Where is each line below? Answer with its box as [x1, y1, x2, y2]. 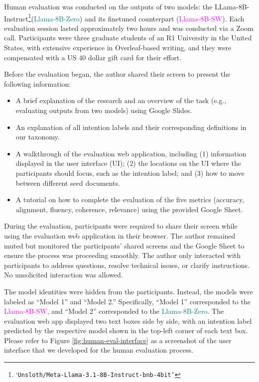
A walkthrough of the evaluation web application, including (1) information [15, 148, 247, 158]
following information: [4, 78, 71, 89]
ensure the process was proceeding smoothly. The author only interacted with [4, 250, 241, 260]
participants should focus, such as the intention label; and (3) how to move [15, 167, 245, 178]
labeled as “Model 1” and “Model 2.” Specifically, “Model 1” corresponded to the [4, 296, 251, 306]
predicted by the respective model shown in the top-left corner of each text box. [4, 325, 248, 336]
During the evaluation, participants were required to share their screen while [4, 221, 238, 231]
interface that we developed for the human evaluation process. [4, 345, 193, 355]
